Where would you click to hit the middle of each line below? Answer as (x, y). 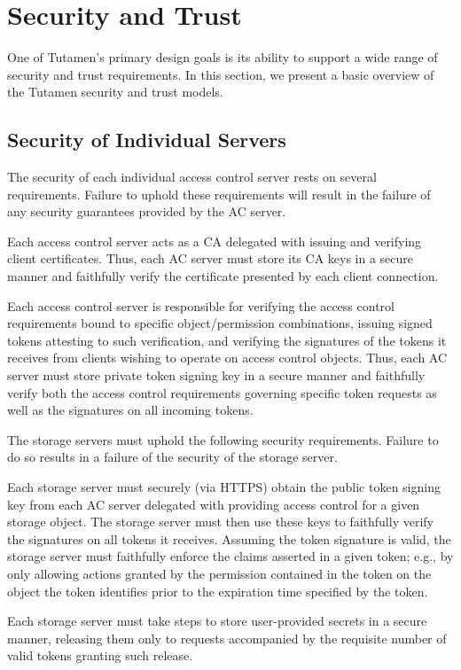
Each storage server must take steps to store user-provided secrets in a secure (217, 621)
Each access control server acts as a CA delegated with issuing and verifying (215, 241)
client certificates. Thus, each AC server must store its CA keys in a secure (211, 258)
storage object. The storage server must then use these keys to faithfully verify (220, 522)
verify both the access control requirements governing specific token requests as (222, 392)
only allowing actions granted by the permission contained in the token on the (219, 573)
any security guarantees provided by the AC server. (147, 211)
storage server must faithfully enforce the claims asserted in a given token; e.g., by (230, 556)
